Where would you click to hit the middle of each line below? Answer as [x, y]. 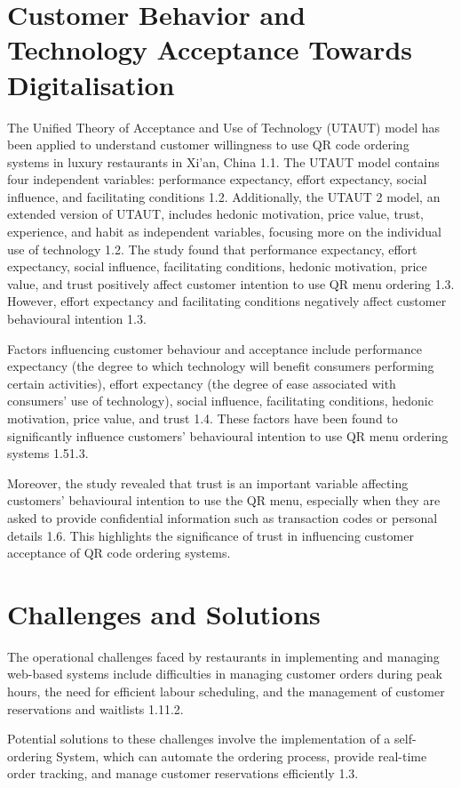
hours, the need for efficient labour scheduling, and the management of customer [226, 692]
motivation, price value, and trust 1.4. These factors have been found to [203, 418]
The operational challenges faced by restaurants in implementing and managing [223, 656]
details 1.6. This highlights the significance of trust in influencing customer [211, 535]
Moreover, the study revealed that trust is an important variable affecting [208, 482]
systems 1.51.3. [48, 453]
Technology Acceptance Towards [210, 49]
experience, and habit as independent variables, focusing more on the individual [224, 232]
